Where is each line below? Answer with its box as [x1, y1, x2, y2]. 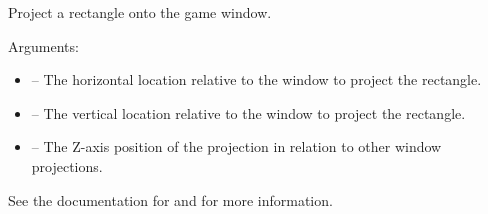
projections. [31, 155, 103, 176]
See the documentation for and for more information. [8, 189, 333, 210]
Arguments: [8, 35, 79, 56]
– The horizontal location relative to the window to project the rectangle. [31, 69, 482, 90]
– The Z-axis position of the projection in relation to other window [31, 136, 442, 157]
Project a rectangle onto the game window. [8, 2, 272, 22]
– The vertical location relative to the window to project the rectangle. [31, 102, 466, 123]
